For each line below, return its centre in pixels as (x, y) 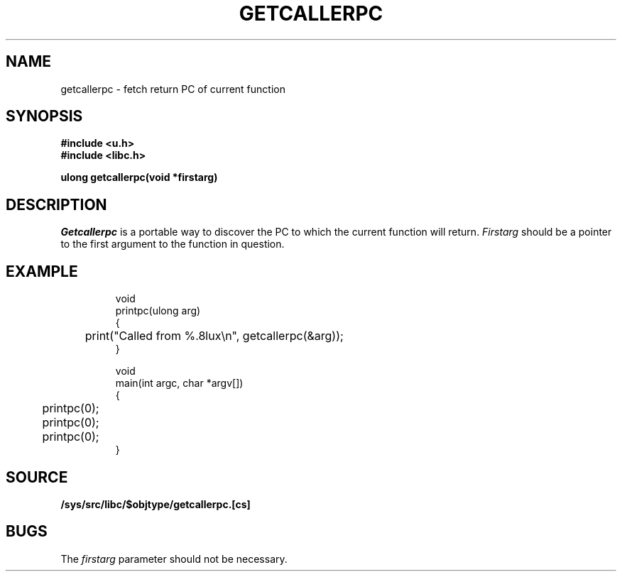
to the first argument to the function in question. (173, 244)
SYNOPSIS (44, 116)
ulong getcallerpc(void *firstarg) (139, 177)
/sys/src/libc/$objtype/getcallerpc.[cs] (155, 504)
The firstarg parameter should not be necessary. (174, 559)
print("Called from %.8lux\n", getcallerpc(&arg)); (214, 336)
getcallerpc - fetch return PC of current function (173, 89)
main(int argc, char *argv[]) (179, 383)
